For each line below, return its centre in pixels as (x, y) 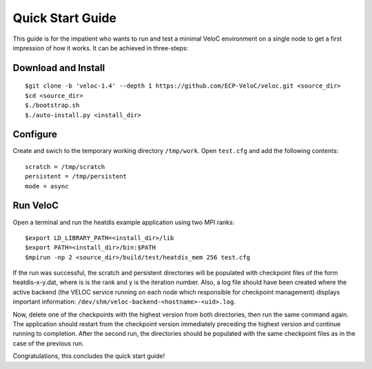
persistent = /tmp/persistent (76, 177)
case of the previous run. (48, 343)
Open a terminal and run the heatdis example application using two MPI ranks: (124, 222)
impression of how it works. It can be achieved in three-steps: (101, 48)
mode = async (47, 186)
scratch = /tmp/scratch (65, 167)
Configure (35, 134)
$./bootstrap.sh (52, 106)
